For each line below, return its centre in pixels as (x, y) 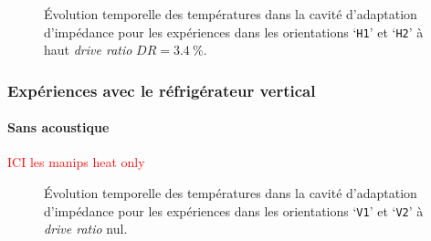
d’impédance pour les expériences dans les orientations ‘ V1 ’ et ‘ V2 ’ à (234, 210)
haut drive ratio (88, 50)
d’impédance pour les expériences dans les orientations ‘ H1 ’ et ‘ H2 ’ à (234, 31)
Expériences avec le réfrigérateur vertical (162, 90)
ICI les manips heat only (76, 162)
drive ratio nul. (86, 229)
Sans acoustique (58, 127)
